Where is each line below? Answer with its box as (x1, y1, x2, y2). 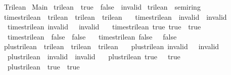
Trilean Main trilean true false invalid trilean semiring (4, 2, 201, 12)
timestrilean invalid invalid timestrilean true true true (7, 21, 201, 32)
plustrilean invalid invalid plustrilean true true (7, 51, 180, 61)
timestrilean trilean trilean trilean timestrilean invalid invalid (4, 11, 227, 22)
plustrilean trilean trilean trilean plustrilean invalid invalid (4, 41, 219, 52)
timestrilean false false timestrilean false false (7, 31, 177, 42)
